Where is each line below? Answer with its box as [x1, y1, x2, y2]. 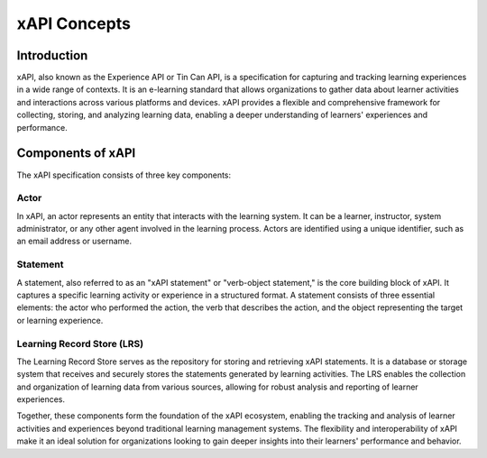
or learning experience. [16, 315, 104, 325]
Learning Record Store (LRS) [16, 337, 144, 350]
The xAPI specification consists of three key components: [16, 169, 232, 180]
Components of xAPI [16, 145, 136, 161]
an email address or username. [16, 235, 133, 247]
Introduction [16, 48, 88, 63]
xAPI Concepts [16, 14, 131, 33]
